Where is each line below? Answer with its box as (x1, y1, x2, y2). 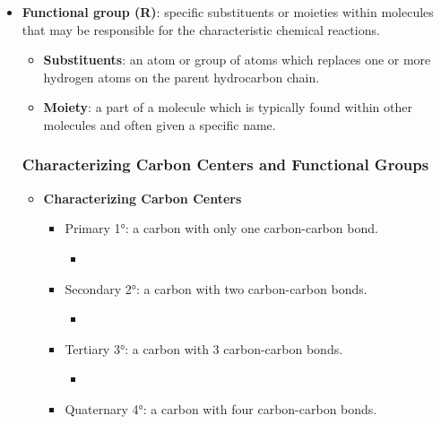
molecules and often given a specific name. (43, 115, 276, 134)
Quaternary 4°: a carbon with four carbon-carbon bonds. (65, 399, 377, 418)
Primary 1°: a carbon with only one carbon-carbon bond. (65, 219, 378, 238)
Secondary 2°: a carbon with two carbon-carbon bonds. (65, 279, 367, 298)
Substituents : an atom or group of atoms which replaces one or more (43, 50, 431, 69)
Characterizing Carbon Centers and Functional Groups (22, 153, 429, 176)
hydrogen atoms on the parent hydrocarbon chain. (43, 67, 320, 86)
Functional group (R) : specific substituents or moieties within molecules (22, 3, 434, 21)
